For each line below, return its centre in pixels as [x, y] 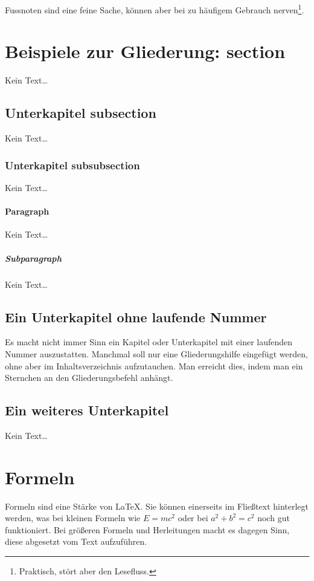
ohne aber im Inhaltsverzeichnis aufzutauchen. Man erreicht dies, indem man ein [154, 365]
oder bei [193, 518]
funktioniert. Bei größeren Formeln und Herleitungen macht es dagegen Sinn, [147, 529]
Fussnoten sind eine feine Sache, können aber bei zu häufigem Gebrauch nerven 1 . [155, 9]
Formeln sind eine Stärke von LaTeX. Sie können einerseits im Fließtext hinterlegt [157, 506]
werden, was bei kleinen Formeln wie [73, 518]
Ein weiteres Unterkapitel [87, 410]
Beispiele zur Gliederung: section [145, 51]
